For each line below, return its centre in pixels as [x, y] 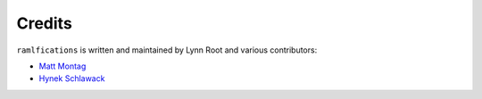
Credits [45, 23]
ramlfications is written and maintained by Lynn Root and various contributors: [167, 50]
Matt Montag [62, 66]
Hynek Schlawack [72, 78]
